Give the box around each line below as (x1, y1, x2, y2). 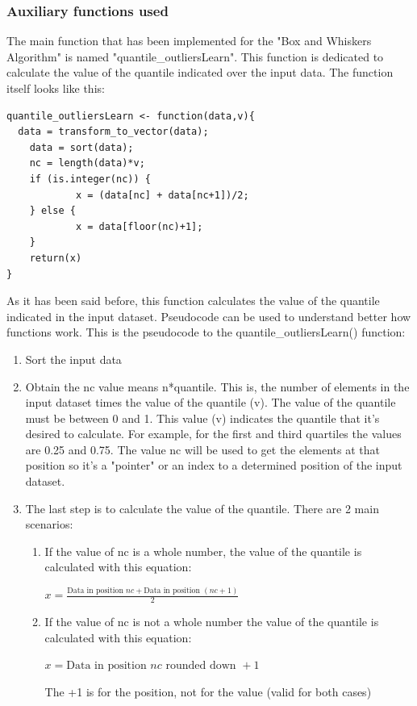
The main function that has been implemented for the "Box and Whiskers (6, 32, 372, 49)
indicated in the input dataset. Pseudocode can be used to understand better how (6, 307, 411, 324)
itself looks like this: (6, 80, 105, 96)
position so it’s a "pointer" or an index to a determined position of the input (25, 457, 402, 474)
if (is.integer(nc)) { (29, 173, 151, 185)
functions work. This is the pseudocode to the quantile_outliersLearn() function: (6, 324, 406, 340)
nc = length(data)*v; (29, 157, 145, 169)
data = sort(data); (29, 141, 134, 153)
